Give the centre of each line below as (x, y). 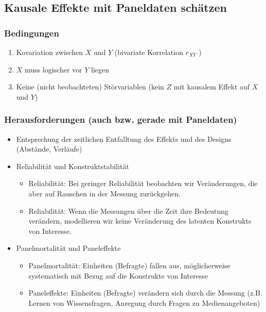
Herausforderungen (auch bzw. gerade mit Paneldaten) (121, 120)
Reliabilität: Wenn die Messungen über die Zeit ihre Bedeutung (128, 210)
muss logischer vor (54, 69)
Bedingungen (32, 33)
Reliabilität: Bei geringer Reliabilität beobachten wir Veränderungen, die (143, 183)
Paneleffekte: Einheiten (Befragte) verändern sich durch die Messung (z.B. (145, 293)
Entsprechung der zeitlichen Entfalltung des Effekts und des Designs (124, 139)
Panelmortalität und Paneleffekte (68, 248)
